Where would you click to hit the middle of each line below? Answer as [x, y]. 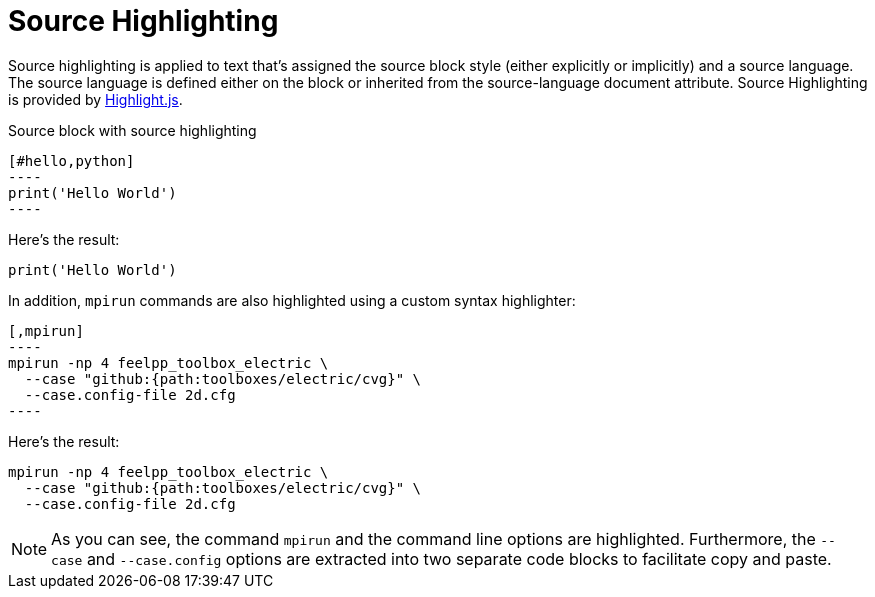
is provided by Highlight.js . [95, 99]
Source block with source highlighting [132, 130]
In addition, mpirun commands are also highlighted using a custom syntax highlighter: [292, 300]
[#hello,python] [71, 160]
